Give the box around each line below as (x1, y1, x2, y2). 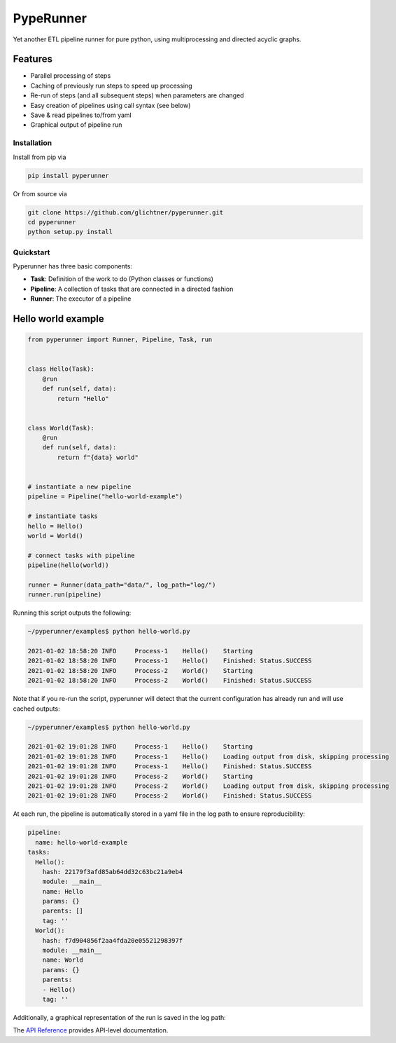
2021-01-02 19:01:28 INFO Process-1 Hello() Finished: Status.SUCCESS (27, 763, 312, 770)
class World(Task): (27, 424, 94, 432)
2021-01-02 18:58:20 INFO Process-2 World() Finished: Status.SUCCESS (27, 676, 312, 685)
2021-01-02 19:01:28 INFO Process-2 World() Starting (27, 772, 253, 780)
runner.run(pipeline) (27, 591, 102, 599)
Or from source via (13, 189, 68, 198)
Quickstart (13, 247, 50, 257)
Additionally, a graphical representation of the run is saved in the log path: (13, 1013, 227, 1021)
